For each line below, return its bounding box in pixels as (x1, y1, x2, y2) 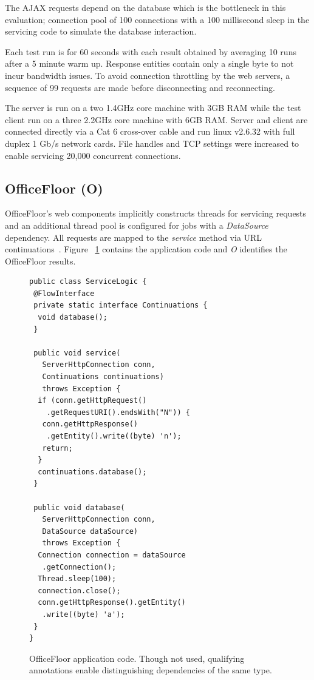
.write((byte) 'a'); (42, 610, 125, 619)
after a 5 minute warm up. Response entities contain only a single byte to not (5, 57, 294, 70)
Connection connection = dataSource (38, 550, 186, 559)
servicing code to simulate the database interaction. (5, 25, 197, 38)
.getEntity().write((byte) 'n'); (46, 432, 182, 441)
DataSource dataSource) (42, 527, 138, 536)
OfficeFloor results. (5, 254, 76, 267)
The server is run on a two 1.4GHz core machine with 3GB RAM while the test (5, 101, 301, 114)
